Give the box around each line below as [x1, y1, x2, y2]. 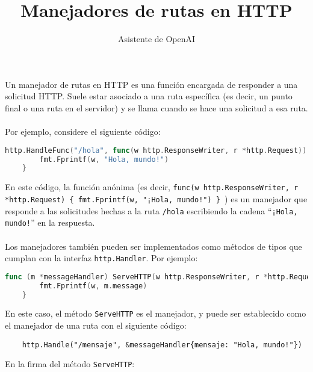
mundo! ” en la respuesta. [5, 216, 95, 229]
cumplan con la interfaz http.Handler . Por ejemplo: [5, 252, 198, 264]
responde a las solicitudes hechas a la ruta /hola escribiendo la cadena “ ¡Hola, [5, 204, 298, 217]
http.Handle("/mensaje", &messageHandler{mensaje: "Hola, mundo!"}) [22, 340, 302, 349]
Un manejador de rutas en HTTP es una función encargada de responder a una [5, 78, 298, 90]
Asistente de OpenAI [117, 33, 196, 45]
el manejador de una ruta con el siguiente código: [5, 319, 187, 332]
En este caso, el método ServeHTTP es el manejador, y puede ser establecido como [5, 307, 306, 320]
